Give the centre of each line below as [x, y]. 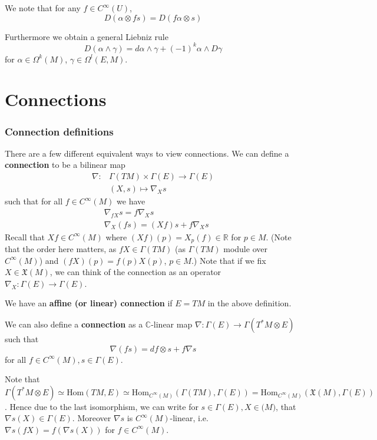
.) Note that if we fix [229, 260]
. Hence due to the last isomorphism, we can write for [102, 406]
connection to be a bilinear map [65, 165]
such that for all [34, 201]
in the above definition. [249, 303]
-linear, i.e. [189, 418]
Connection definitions [59, 131]
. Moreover [92, 418]
